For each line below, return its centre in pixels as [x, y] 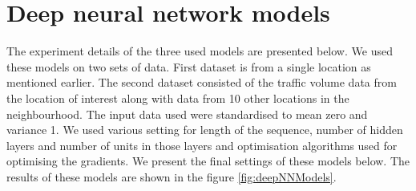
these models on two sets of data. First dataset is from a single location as [189, 66]
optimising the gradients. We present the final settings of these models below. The [208, 161]
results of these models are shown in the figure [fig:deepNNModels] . [172, 176]
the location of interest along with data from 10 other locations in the [178, 98]
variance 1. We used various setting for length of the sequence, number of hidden [205, 130]
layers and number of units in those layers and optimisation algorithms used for [202, 145]
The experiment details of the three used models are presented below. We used [200, 51]
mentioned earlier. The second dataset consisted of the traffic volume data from [202, 82]
